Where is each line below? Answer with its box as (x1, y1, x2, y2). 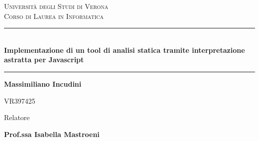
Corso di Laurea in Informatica (4, 10, 104, 21)
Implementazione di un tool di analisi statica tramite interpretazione (4, 44, 245, 55)
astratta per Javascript (4, 54, 84, 65)
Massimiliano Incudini (4, 78, 82, 89)
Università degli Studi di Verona (4, 1, 109, 11)
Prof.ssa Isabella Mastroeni (4, 129, 100, 139)
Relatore (4, 112, 30, 123)
